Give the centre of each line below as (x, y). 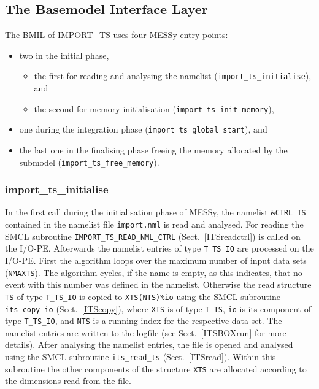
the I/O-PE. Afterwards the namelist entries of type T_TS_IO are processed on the (159, 248)
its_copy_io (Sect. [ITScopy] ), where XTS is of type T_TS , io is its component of (158, 308)
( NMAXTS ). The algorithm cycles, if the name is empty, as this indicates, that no (154, 272)
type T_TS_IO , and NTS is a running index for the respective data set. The (144, 321)
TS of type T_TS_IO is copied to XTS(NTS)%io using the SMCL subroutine (143, 296)
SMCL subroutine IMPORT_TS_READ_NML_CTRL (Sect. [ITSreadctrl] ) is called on (153, 236)
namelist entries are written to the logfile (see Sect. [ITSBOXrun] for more (146, 332)
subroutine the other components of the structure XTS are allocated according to (156, 368)
